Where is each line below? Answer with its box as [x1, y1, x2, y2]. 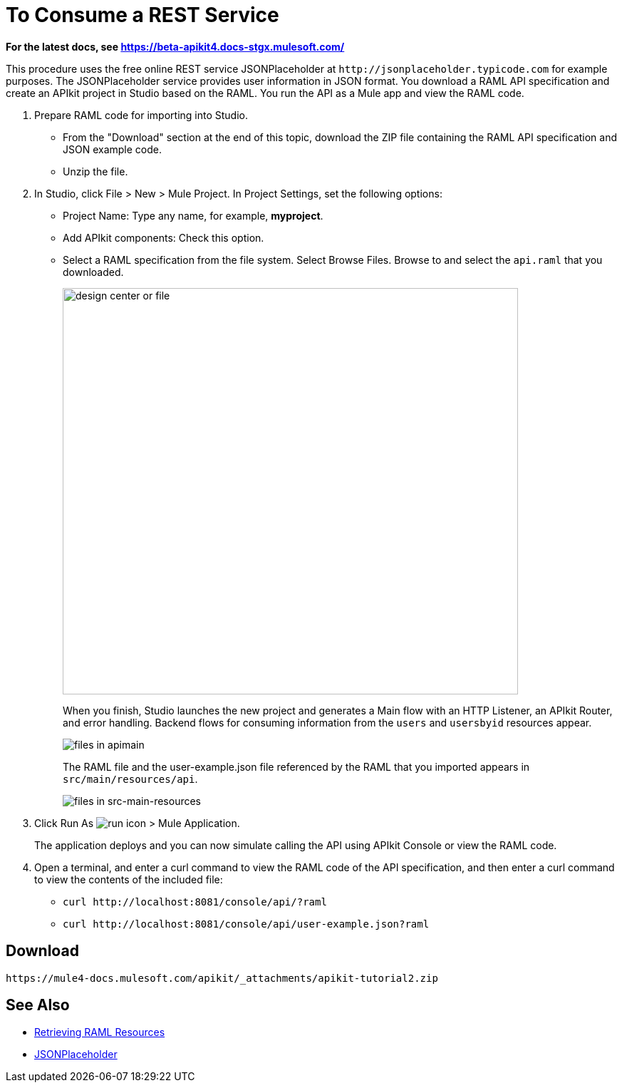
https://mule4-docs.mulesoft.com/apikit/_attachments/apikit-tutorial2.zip [6, 972, 438, 984]
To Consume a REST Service [6, 3, 279, 27]
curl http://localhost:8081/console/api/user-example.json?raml [63, 918, 430, 930]
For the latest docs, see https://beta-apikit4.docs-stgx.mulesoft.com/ [6, 40, 345, 53]
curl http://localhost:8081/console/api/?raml [63, 895, 327, 908]
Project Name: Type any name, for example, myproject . [63, 209, 323, 222]
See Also [6, 996, 70, 1015]
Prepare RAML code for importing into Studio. [34, 108, 249, 121]
